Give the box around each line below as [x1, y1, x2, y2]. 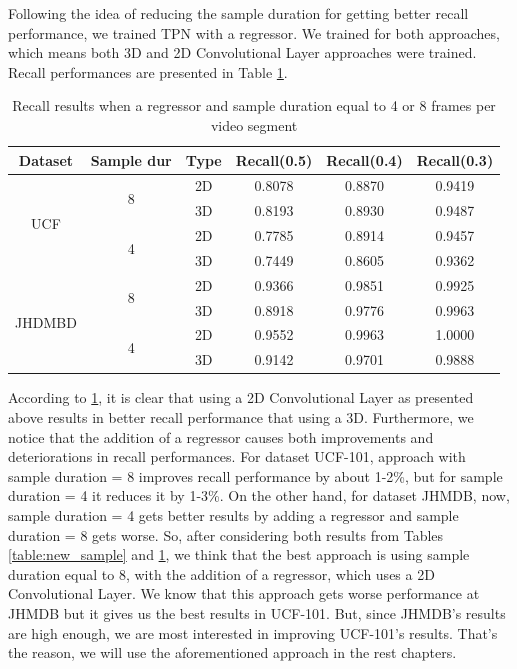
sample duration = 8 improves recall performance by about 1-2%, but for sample [8, 465, 503, 486]
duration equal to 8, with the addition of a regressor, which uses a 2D [8, 563, 435, 584]
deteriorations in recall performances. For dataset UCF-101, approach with [8, 446, 466, 467]
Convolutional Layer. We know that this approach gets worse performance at [8, 583, 480, 604]
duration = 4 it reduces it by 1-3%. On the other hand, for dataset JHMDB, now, [8, 485, 510, 506]
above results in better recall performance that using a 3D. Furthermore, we [8, 407, 474, 427]
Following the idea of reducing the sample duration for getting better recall [8, 3, 469, 23]
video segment [210, 114, 298, 135]
